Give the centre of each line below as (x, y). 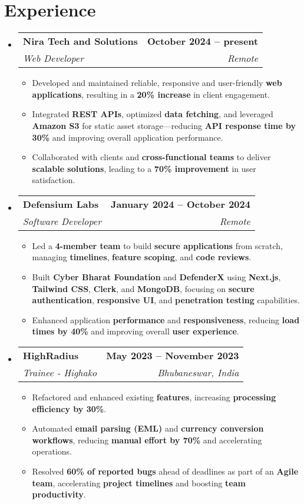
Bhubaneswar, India (198, 373)
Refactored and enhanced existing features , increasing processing (154, 397)
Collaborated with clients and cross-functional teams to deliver (151, 157)
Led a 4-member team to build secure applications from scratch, (157, 245)
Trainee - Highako (60, 373)
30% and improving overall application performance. (128, 137)
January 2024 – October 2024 (180, 204)
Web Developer (53, 58)
